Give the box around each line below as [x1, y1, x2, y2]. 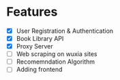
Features [6, 4, 58, 20]
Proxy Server [16, 42, 53, 51]
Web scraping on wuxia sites [16, 50, 97, 58]
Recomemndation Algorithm [16, 57, 95, 66]
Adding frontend [16, 66, 63, 74]
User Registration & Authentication [16, 27, 114, 35]
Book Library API [16, 35, 64, 42]
